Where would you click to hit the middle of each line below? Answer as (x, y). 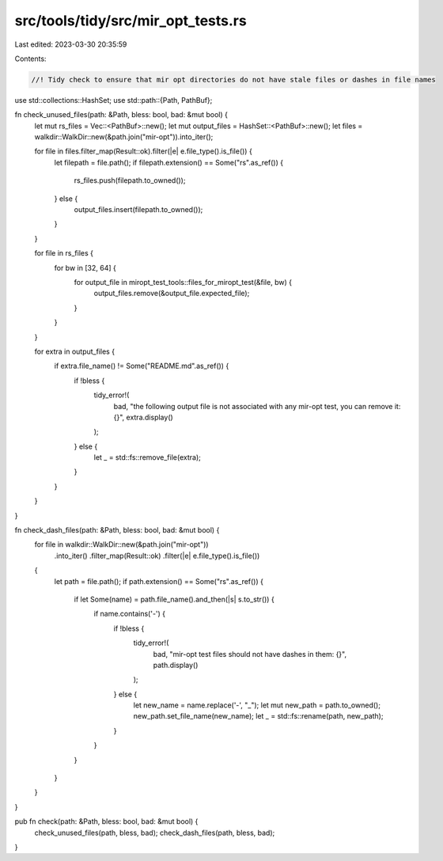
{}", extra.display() (143, 417)
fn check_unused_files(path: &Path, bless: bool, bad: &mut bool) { (121, 115)
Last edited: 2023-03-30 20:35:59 (71, 44)
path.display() (176, 665)
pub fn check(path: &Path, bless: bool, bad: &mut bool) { (106, 821)
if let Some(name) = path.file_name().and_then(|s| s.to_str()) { (174, 599)
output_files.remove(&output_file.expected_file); (172, 294)
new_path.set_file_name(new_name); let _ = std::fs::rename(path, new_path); (258, 716)
